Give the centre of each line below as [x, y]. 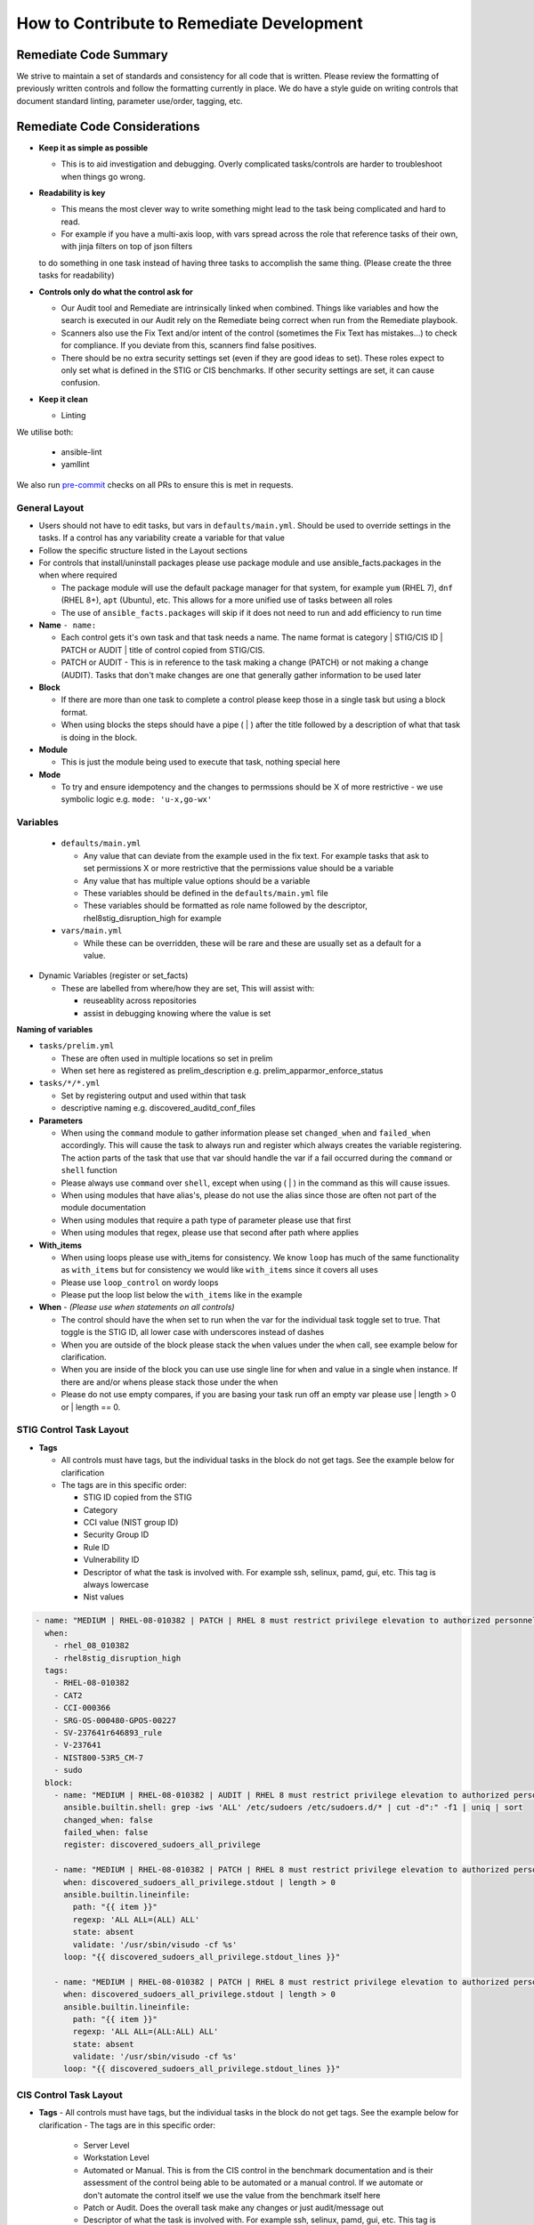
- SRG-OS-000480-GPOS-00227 [115, 1720]
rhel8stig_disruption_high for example [152, 918]
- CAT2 [68, 1695]
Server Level [106, 2145]
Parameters [61, 1121]
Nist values [104, 1597]
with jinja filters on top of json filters [127, 247]
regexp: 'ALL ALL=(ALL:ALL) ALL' [146, 2032]
